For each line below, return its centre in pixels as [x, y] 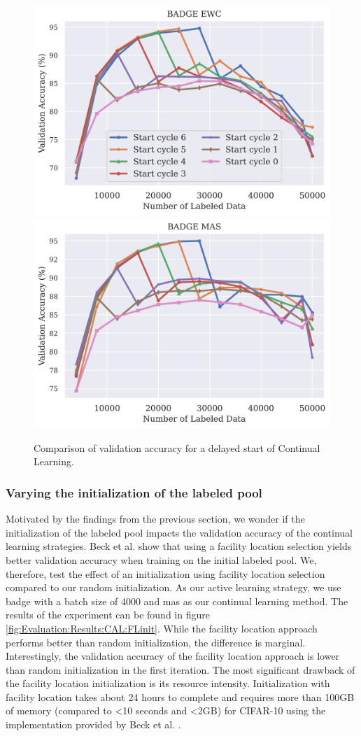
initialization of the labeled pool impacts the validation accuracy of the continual [179, 532]
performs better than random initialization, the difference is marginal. [156, 642]
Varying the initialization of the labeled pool [134, 492]
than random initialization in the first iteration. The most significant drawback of [180, 669]
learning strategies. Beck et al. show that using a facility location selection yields [179, 546]
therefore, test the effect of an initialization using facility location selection [165, 573]
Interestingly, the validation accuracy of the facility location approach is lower [173, 656]
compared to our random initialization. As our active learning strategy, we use [174, 587]
